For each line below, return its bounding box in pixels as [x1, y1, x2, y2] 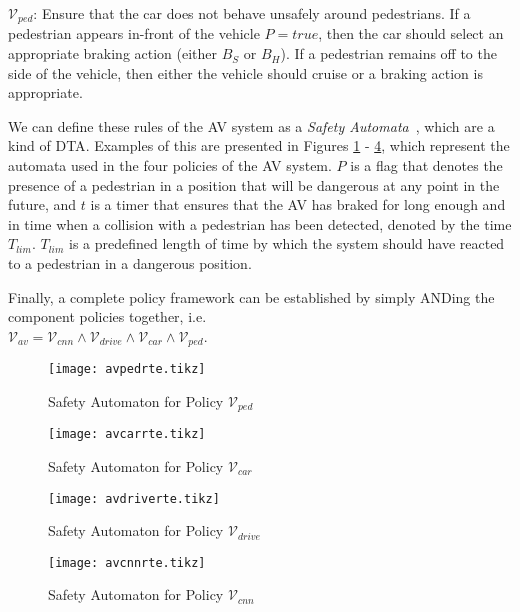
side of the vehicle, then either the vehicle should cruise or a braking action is [8, 62, 483, 83]
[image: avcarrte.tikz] [48, 427, 206, 442]
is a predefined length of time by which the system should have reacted [69, 233, 505, 254]
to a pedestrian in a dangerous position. [8, 252, 252, 273]
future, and [8, 194, 77, 215]
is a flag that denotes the [350, 155, 503, 176]
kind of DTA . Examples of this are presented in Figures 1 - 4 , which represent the [8, 135, 510, 156]
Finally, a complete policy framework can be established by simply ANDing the [8, 286, 495, 307]
